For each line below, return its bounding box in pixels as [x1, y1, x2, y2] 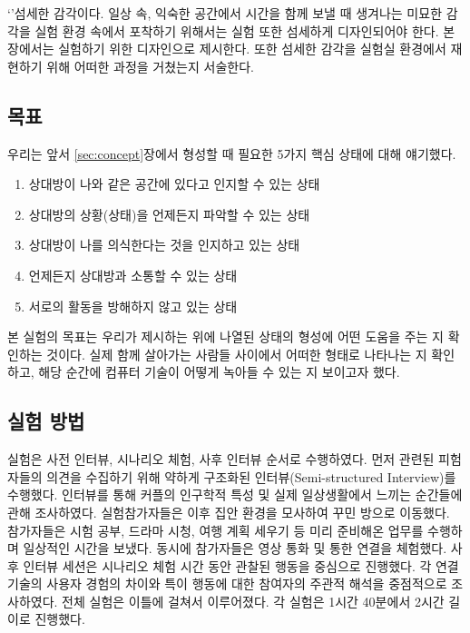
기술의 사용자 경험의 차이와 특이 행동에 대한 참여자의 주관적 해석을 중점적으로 [7, 574, 447, 593]
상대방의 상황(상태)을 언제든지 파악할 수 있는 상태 [28, 204, 310, 223]
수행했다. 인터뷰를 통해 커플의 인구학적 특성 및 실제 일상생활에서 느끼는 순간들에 [7, 485, 463, 504]
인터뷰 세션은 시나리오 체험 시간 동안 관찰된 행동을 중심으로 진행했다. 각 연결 [23, 556, 459, 575]
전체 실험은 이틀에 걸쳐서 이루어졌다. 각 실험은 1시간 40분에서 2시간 [62, 591, 445, 610]
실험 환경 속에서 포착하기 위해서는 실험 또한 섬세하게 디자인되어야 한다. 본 [34, 21, 455, 40]
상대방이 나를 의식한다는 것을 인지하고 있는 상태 [28, 235, 300, 254]
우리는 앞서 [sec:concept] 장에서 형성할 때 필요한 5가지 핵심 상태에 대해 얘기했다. [7, 143, 456, 163]
